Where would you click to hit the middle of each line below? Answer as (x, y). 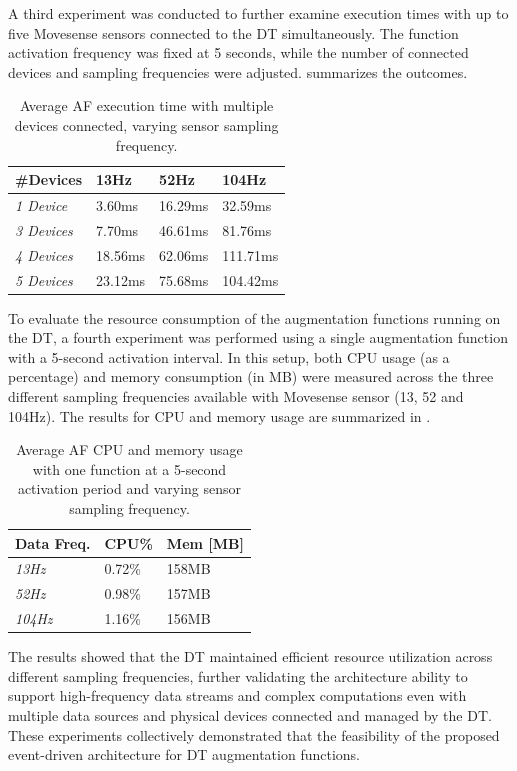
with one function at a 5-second (129, 468)
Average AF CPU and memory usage (129, 449)
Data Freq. (53, 542)
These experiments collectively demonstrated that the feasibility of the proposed (254, 734)
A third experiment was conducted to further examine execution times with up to (258, 13)
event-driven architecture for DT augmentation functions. (184, 754)
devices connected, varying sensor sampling (146, 124)
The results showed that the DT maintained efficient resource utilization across (250, 656)
